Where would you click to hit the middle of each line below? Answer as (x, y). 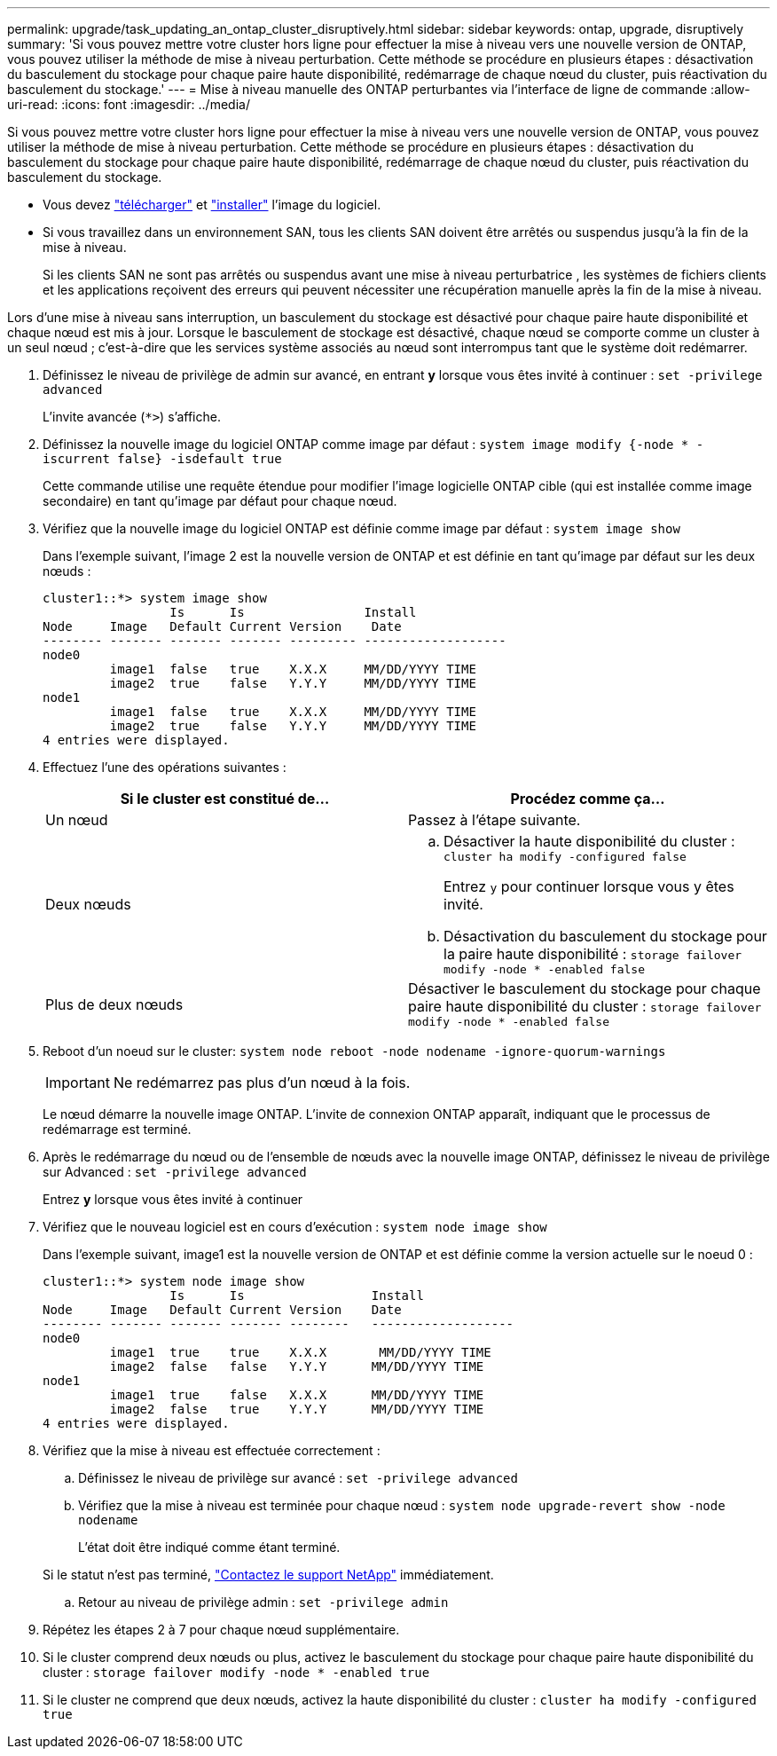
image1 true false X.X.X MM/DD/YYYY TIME (297, 1395)
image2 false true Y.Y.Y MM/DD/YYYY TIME (297, 1409)
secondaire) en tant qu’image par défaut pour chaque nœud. (220, 501)
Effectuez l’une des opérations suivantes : (165, 767)
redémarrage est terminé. (117, 1129)
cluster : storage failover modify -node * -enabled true (236, 1672)
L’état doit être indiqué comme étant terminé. (209, 1547)
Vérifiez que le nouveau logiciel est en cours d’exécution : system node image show (295, 1227)
